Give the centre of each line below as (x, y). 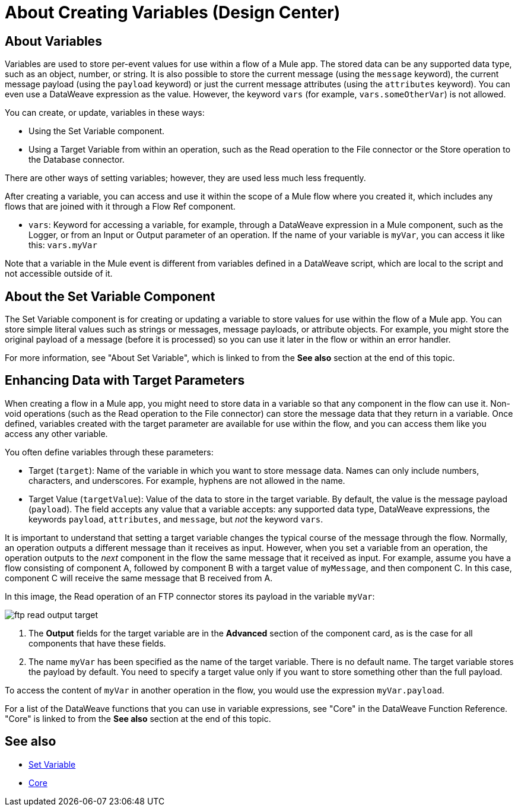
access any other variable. (56, 433)
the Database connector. (77, 160)
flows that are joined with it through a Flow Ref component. (120, 207)
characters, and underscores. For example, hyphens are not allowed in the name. (187, 480)
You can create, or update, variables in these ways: (105, 113)
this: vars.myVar (63, 245)
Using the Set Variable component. (97, 131)
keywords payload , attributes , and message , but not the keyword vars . (176, 519)
